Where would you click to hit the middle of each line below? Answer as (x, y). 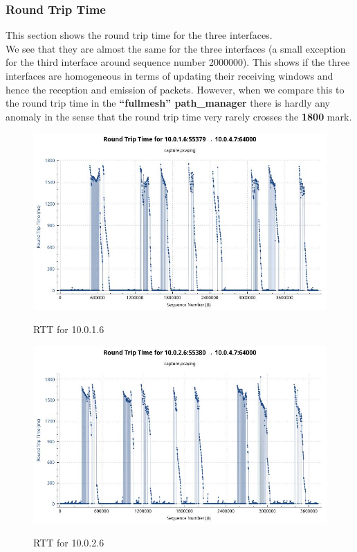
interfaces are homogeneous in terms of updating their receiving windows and (170, 75)
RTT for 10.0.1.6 (69, 329)
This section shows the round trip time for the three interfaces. (139, 35)
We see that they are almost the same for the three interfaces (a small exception (176, 48)
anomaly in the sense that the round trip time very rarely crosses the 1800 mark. (179, 116)
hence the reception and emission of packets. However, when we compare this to (175, 89)
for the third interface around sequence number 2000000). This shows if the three (178, 62)
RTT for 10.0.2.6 (69, 543)
